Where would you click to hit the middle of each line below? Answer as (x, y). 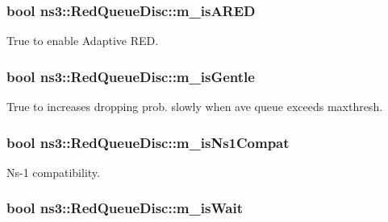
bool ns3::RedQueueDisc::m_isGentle (131, 76)
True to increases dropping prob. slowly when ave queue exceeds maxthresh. (195, 107)
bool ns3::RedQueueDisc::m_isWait (125, 208)
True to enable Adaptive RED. (83, 41)
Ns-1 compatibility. (53, 172)
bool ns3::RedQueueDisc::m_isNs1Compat (148, 142)
